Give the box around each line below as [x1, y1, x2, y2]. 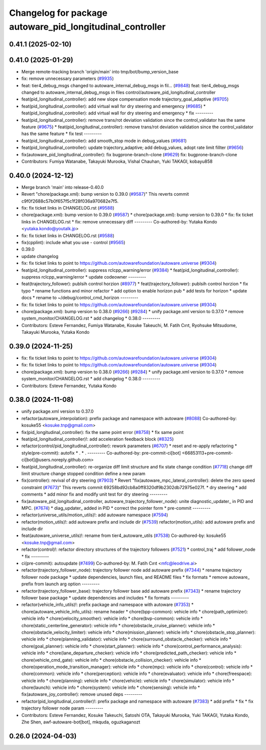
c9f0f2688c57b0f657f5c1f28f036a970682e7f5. [21, 198, 119, 204]
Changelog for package [9, 7, 108, 18]
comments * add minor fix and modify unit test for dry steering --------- [21, 491, 167, 498]
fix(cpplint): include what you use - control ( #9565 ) [21, 239, 126, 245]
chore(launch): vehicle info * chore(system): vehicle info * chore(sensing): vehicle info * [21, 684, 200, 690]
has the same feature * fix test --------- [21, 131, 102, 137]
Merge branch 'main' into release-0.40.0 [21, 184, 104, 190]
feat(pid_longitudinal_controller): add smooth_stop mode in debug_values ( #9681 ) [21, 138, 187, 143]
